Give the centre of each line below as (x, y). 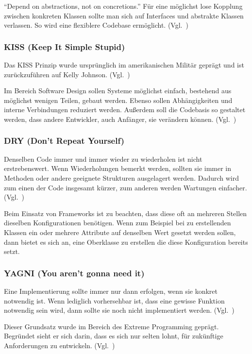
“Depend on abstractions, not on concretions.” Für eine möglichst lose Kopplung (123, 6)
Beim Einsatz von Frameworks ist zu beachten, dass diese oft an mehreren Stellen (126, 213)
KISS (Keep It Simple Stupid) (65, 46)
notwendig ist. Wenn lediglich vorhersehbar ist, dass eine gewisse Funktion (114, 300)
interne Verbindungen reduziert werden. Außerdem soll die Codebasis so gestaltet (125, 110)
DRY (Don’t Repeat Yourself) (64, 141)
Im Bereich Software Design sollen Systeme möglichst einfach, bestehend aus (118, 91)
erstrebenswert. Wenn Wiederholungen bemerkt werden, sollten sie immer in (118, 168)
